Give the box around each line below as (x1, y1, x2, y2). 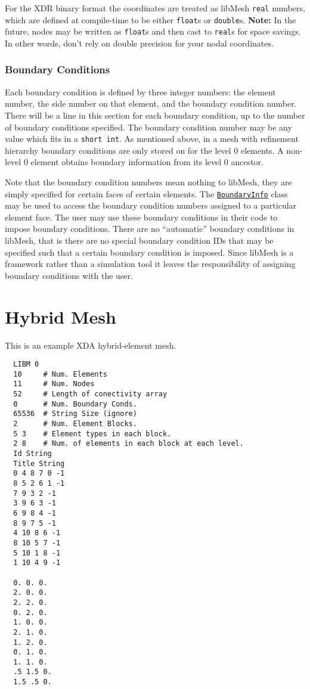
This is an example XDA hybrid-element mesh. (5, 339, 176, 351)
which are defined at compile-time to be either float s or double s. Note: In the (5, 13, 296, 26)
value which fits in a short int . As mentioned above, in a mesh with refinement (5, 132, 299, 145)
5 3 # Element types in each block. (13, 429, 172, 438)
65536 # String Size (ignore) (13, 409, 137, 418)
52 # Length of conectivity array (13, 390, 168, 399)
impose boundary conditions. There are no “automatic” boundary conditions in (5, 222, 294, 235)
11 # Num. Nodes (13, 380, 95, 389)
